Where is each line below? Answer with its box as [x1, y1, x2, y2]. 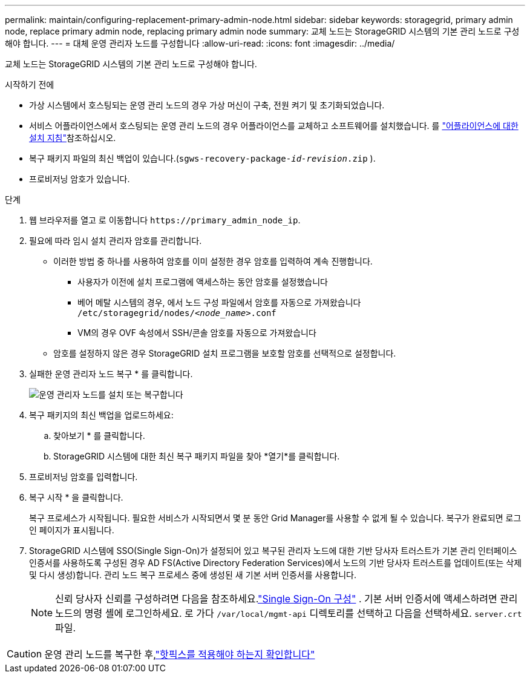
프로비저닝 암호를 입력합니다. [29, 472, 138, 482]
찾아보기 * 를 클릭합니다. [53, 430, 145, 441]
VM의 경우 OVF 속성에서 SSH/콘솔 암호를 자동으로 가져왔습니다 [77, 327, 316, 338]
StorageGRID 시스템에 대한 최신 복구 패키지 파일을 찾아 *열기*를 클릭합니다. [53, 451, 340, 461]
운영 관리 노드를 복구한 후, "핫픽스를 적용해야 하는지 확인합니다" [44, 648, 315, 660]
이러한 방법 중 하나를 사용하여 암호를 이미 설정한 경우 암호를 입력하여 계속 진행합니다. [53, 256, 373, 266]
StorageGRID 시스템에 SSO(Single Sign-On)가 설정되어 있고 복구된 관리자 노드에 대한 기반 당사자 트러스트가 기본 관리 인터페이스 [29, 545, 517, 556]
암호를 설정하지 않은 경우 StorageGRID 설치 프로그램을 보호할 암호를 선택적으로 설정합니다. [53, 348, 396, 358]
